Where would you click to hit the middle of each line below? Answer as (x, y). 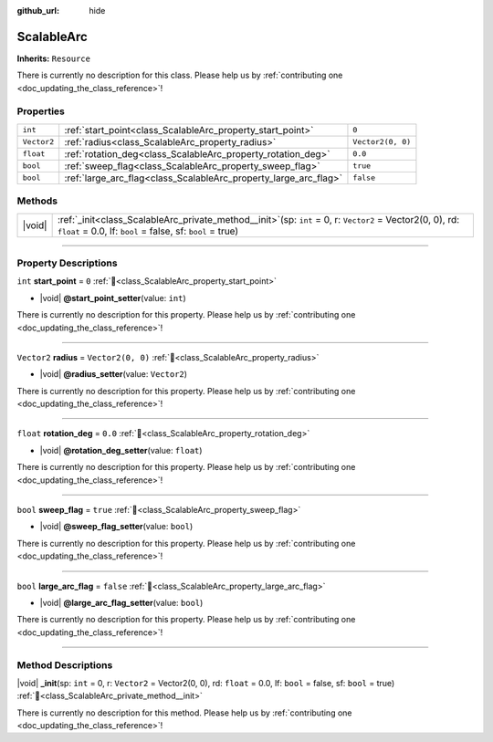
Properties (41, 111)
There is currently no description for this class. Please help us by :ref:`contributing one (180, 75)
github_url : (38, 10)
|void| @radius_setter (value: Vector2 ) (113, 374)
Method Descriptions (65, 664)
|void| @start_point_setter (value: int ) (113, 298)
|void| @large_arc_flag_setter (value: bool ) (121, 602)
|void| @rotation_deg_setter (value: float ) (121, 450)
